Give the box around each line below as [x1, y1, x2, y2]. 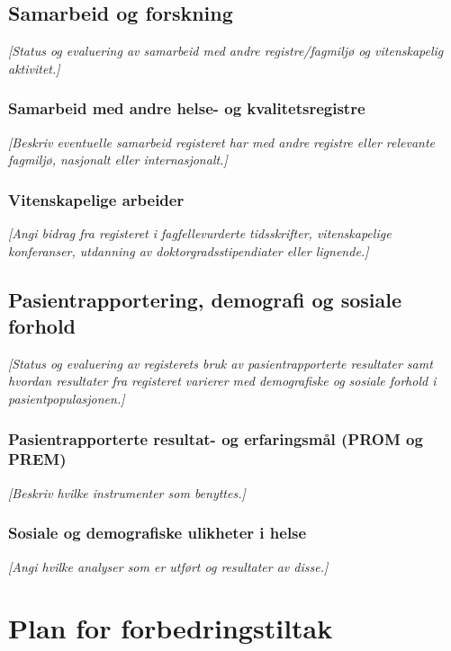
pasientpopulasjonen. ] [8, 388, 125, 407]
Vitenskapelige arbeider [8, 188, 185, 210]
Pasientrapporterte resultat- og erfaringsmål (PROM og [8, 427, 423, 450]
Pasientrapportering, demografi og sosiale [8, 285, 402, 313]
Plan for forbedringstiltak [8, 610, 333, 647]
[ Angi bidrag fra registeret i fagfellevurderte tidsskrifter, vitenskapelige [8, 224, 392, 243]
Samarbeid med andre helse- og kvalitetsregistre [8, 97, 365, 120]
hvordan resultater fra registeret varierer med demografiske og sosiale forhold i [8, 371, 437, 390]
